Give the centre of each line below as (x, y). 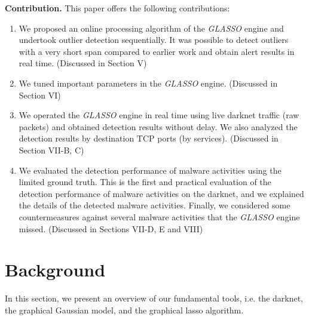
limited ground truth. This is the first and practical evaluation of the (145, 182)
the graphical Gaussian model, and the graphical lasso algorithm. (124, 310)
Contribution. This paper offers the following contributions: (117, 8)
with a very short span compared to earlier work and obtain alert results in (157, 51)
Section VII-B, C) (51, 150)
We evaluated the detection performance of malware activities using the (150, 170)
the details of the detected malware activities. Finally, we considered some (154, 205)
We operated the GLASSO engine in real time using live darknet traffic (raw (159, 115)
